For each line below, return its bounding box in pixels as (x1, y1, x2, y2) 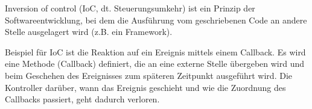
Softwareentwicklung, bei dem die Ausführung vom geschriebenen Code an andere (5, 13, 307, 26)
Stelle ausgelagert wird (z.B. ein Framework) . (5, 25, 173, 38)
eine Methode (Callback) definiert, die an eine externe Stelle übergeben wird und (5, 57, 305, 70)
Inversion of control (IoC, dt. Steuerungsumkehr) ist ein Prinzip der (5, 2, 255, 14)
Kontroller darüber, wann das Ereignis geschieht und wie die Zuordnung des (5, 81, 286, 93)
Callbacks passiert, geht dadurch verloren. (5, 93, 160, 105)
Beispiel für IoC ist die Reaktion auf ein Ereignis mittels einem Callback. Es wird (5, 45, 306, 58)
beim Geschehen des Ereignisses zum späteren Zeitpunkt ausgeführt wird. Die (5, 69, 292, 81)
